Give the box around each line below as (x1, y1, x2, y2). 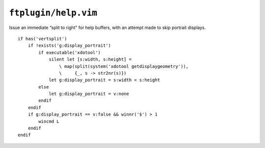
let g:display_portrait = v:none (49, 91, 130, 97)
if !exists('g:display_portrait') (27, 43, 111, 49)
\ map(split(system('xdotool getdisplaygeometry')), (59, 63, 189, 69)
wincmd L (38, 118, 59, 124)
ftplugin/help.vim (9, 7, 98, 18)
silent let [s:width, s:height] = (49, 57, 132, 62)
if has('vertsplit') (18, 36, 67, 41)
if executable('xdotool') (38, 50, 101, 55)
